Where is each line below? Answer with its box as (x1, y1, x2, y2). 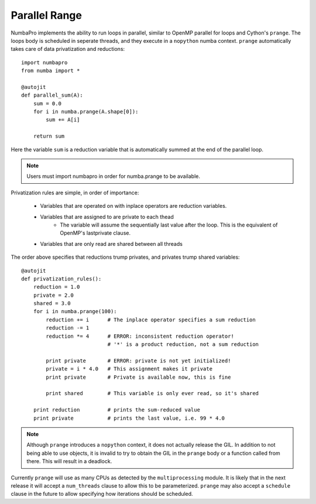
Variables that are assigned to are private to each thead (40, 213, 174, 220)
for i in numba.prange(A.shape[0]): (33, 108, 139, 115)
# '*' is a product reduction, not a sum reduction (107, 341, 259, 348)
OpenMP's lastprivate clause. (60, 229, 131, 236)
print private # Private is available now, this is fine (46, 373, 231, 380)
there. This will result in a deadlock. (26, 458, 112, 465)
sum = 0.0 (33, 100, 61, 107)
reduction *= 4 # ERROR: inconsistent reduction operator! (46, 332, 234, 340)
